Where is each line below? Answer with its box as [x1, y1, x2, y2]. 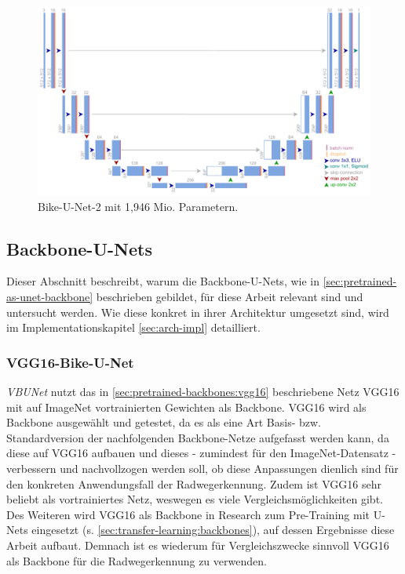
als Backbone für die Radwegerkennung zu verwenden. [6, 552, 267, 569]
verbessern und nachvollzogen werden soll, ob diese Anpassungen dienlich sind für [6, 460, 399, 476]
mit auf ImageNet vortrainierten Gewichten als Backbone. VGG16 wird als [6, 398, 367, 415]
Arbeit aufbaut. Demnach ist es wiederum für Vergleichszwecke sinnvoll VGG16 [6, 536, 389, 553]
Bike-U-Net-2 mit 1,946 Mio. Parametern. [38, 198, 239, 214]
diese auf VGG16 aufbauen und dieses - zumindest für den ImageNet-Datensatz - [6, 445, 396, 461]
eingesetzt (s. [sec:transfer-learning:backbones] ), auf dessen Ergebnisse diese [31, 521, 395, 538]
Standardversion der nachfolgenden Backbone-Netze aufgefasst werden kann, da [6, 429, 389, 445]
